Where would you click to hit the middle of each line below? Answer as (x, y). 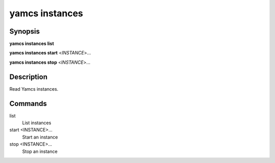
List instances (37, 123)
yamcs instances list (32, 44)
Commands (28, 104)
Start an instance (40, 137)
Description (29, 77)
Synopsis (25, 31)
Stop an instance (40, 151)
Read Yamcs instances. (34, 89)
